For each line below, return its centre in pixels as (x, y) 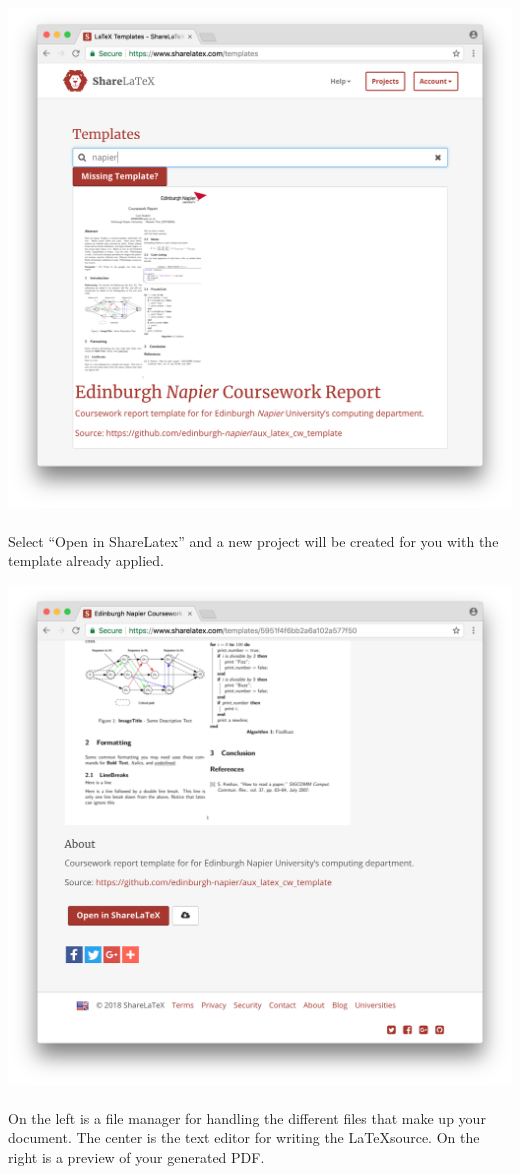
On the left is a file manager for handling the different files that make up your (247, 1117)
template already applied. (86, 560)
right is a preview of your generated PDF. (136, 1156)
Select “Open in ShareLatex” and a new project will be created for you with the (253, 540)
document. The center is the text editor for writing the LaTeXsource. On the (244, 1137)
